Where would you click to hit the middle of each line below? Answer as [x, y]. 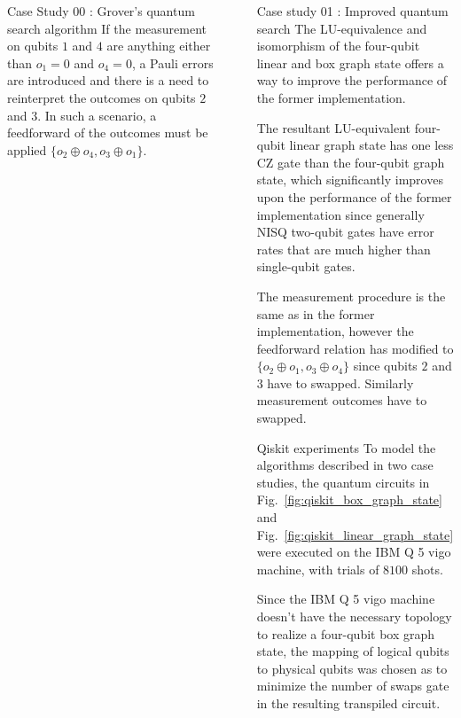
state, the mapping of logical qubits [353, 651]
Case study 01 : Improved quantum [352, 11]
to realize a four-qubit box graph [346, 633]
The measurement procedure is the [351, 296]
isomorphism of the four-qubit [338, 46]
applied [27, 149]
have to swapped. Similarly [340, 382]
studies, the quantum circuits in [343, 482]
